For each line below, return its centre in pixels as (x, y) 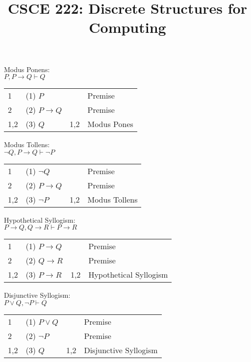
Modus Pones (110, 124)
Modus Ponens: (27, 69)
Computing (127, 27)
